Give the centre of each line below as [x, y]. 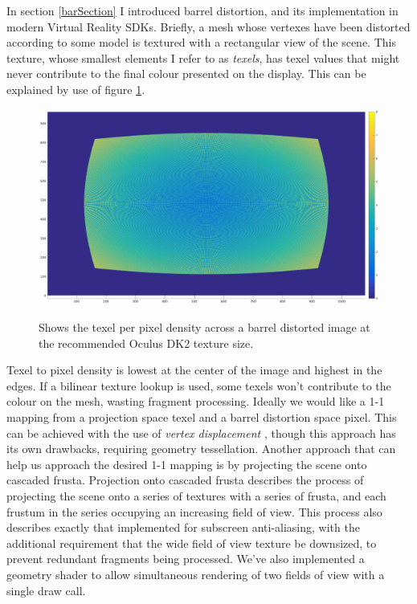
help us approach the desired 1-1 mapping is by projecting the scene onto [187, 464]
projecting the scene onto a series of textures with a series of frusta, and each [196, 495]
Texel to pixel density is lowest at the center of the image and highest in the [194, 370]
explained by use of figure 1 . [76, 89]
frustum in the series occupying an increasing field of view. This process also [194, 511]
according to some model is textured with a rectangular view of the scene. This [201, 42]
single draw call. [46, 590]
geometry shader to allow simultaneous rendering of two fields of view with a [196, 574]
